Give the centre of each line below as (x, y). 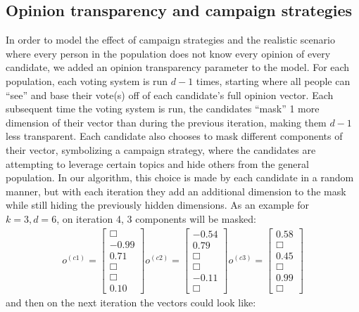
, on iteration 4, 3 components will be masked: (156, 218)
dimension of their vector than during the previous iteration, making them (166, 122)
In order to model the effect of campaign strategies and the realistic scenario (170, 40)
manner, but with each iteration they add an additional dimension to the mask (176, 191)
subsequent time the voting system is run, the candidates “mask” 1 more (163, 109)
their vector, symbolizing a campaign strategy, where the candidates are (161, 149)
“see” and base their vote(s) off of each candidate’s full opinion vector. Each (170, 95)
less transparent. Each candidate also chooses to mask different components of (174, 136)
